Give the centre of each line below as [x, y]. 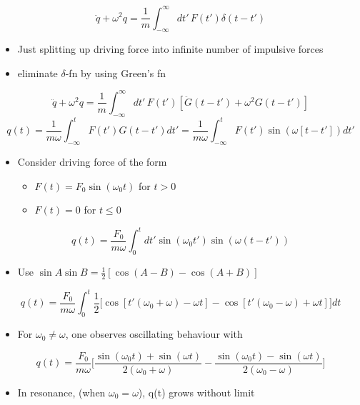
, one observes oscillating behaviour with [154, 334]
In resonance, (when [61, 392]
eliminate [37, 72]
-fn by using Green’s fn [115, 72]
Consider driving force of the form [92, 162]
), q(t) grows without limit [196, 392]
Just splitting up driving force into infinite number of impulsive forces [170, 49]
